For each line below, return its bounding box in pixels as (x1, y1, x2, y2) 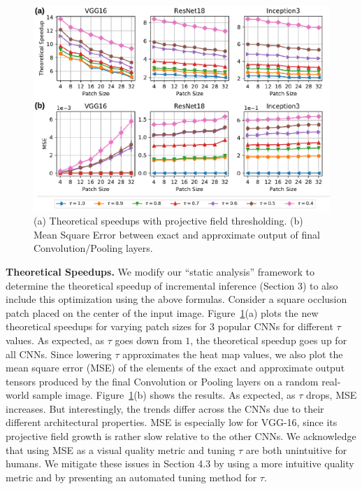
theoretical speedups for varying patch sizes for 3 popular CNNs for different (6, 319, 333, 334)
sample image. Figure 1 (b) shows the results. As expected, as (32, 388, 296, 402)
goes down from (115, 332, 182, 347)
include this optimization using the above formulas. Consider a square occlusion (6, 292, 347, 306)
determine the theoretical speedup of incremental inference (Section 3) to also (6, 278, 338, 292)
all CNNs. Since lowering (6, 346, 112, 361)
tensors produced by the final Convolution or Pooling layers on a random (6, 374, 319, 388)
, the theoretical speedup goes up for (190, 332, 347, 347)
